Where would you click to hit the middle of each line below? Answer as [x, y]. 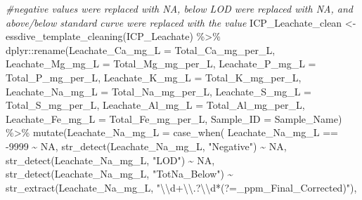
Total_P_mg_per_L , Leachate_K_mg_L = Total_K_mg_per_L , [154, 77]
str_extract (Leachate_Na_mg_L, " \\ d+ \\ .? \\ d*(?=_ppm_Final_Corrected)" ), [181, 187]
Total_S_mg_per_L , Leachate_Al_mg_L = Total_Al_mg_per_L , [155, 105]
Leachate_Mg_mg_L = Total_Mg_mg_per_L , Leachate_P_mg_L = [161, 64]
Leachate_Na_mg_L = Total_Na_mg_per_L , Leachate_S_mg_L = [159, 91]
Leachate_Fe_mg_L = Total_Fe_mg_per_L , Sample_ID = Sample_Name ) [174, 118]
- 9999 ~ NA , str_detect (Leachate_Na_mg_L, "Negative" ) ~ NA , [146, 146]
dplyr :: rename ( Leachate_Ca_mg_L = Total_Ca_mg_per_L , [141, 49]
